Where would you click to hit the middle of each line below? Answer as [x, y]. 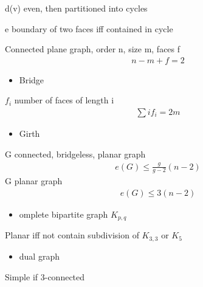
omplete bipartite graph [64, 214]
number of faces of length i [64, 100]
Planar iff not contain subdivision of [72, 235]
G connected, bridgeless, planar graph [75, 154]
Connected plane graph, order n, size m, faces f [93, 49]
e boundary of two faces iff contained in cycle [89, 28]
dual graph [39, 256]
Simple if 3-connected [45, 276]
